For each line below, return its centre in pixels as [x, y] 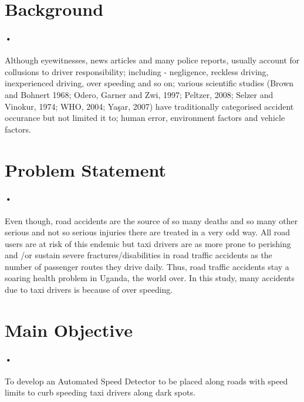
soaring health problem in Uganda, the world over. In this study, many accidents [150, 278]
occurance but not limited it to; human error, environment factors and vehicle [145, 118]
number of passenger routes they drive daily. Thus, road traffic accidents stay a [147, 266]
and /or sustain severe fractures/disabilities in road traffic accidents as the [139, 255]
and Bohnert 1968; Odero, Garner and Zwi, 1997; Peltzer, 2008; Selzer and [139, 94]
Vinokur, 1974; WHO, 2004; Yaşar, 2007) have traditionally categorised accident [149, 106]
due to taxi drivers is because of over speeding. [89, 290]
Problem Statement [85, 169]
